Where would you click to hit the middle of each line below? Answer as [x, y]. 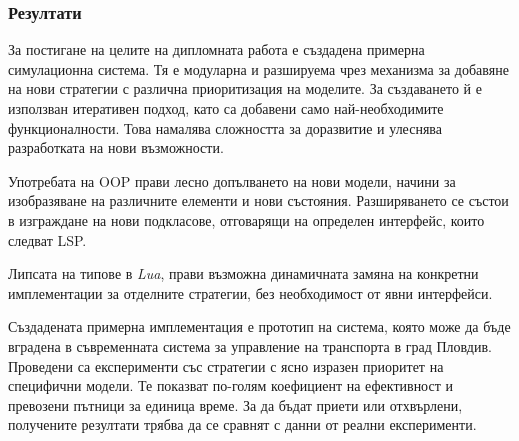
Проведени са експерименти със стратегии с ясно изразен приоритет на [226, 365]
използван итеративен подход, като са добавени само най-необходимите [226, 108]
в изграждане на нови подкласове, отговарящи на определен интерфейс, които [246, 219]
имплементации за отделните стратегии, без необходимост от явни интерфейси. [250, 292]
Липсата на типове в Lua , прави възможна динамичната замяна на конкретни [243, 273]
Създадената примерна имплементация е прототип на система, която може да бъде [259, 326]
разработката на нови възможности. [116, 147]
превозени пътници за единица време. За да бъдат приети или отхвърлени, [235, 404]
